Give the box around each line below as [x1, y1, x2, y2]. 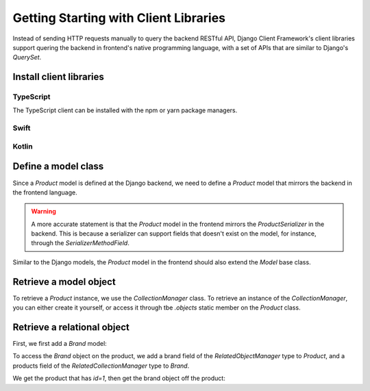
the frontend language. [12, 188, 78, 197]
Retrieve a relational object [12, 321, 130, 333]
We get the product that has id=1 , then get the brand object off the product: [12, 374, 225, 383]
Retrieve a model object [12, 276, 116, 288]
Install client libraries [12, 71, 104, 83]
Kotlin [12, 141, 34, 151]
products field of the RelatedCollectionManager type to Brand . [12, 362, 190, 370]
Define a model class [12, 161, 104, 173]
